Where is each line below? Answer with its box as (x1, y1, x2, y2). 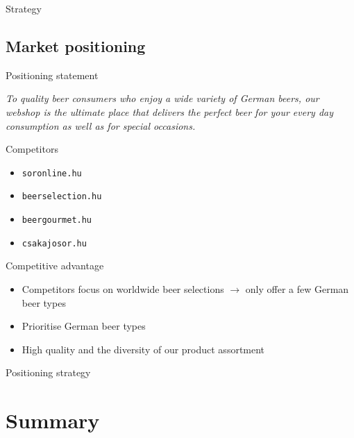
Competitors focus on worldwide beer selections (22, 281, 224, 296)
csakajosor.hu (22, 238, 87, 249)
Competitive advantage (6, 258, 104, 273)
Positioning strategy (6, 365, 91, 380)
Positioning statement (6, 67, 99, 82)
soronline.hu (22, 168, 82, 178)
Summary (6, 406, 100, 435)
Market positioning (6, 35, 146, 56)
